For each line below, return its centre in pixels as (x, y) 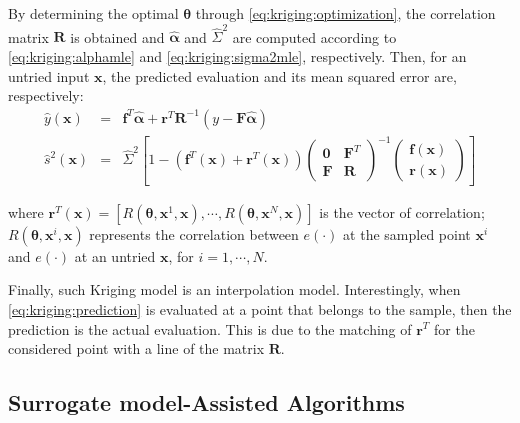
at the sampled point (407, 233)
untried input (49, 75)
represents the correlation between (194, 233)
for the (454, 328)
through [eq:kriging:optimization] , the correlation (345, 13)
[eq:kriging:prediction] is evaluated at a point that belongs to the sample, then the (260, 308)
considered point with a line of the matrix (136, 348)
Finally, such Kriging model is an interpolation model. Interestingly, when (234, 289)
